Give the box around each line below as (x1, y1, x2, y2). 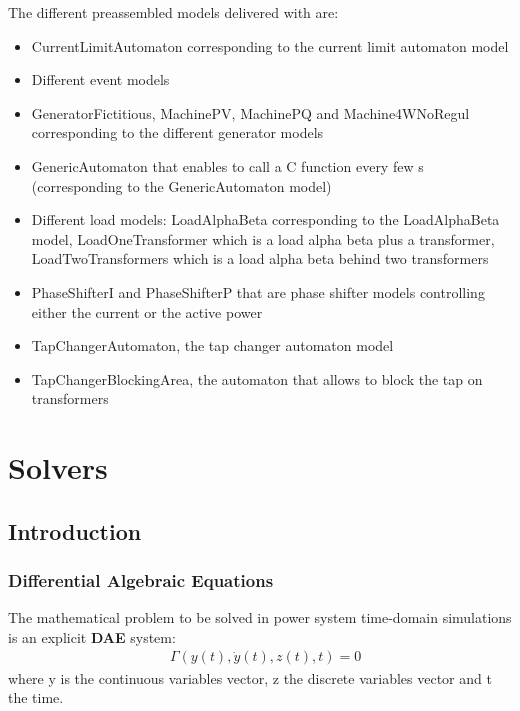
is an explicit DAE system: (8, 626, 176, 647)
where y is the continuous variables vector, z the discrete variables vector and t (8, 667, 492, 688)
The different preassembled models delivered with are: (8, 2, 339, 22)
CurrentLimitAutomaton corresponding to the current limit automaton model (31, 35, 509, 56)
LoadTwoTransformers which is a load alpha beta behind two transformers (31, 248, 489, 269)
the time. (8, 687, 64, 708)
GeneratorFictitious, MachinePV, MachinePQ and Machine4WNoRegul (31, 102, 470, 123)
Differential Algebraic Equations (8, 567, 274, 592)
